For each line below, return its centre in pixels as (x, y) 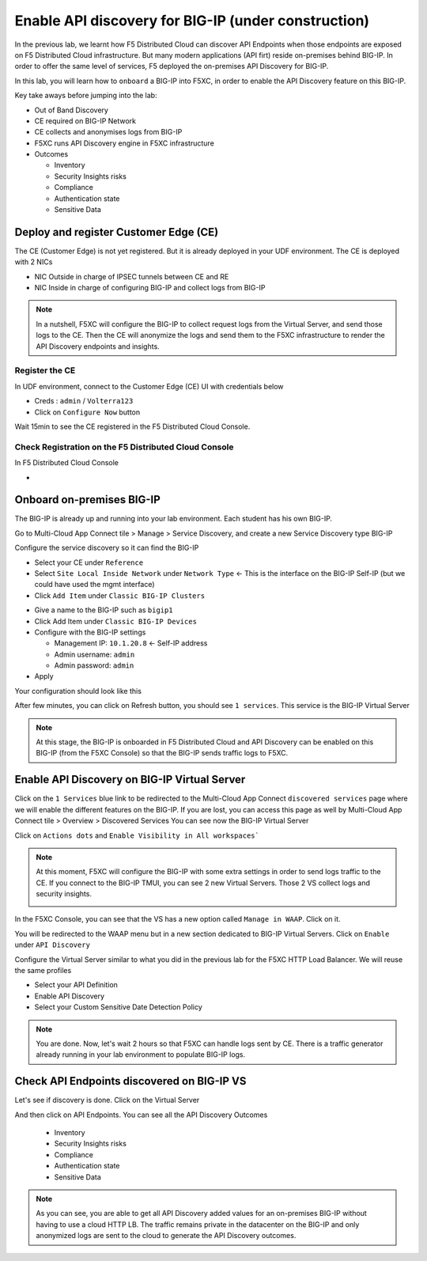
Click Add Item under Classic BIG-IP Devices (116, 621)
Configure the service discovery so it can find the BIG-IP (107, 548)
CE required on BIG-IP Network (85, 121)
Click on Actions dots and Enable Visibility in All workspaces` (137, 835)
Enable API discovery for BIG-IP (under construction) (192, 21)
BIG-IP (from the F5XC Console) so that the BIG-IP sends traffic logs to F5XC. (162, 753)
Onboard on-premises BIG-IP (88, 500)
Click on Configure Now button (87, 412)
